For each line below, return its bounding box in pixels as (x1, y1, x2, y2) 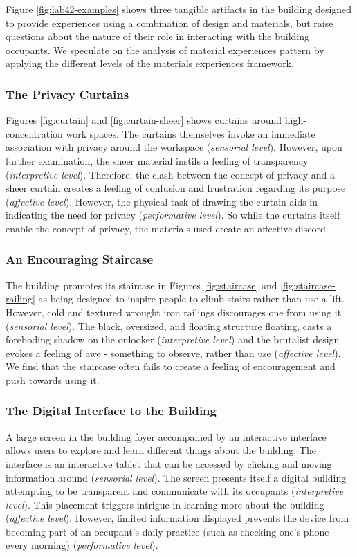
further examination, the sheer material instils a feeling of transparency (6, 153, 309, 167)
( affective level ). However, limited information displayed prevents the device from (6, 511, 349, 525)
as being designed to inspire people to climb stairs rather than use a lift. (38, 291, 345, 306)
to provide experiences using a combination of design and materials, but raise (6, 15, 333, 30)
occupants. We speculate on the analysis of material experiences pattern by (6, 42, 324, 57)
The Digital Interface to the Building (6, 402, 217, 419)
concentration (6, 126, 63, 140)
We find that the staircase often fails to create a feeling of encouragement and (6, 359, 336, 374)
